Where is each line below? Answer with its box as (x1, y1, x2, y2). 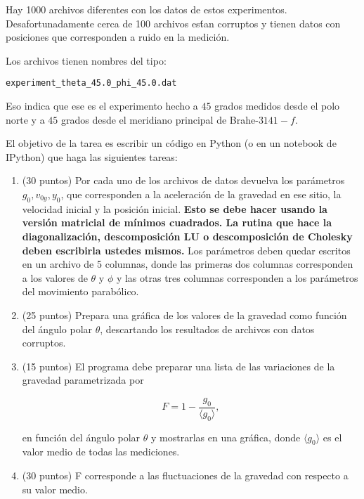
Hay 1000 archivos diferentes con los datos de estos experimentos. (6, 2, 287, 16)
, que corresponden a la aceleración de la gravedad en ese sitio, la (60, 187, 342, 201)
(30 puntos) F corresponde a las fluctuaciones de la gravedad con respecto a (22, 467, 349, 482)
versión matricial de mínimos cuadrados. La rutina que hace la (22, 215, 332, 230)
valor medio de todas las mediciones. (22, 444, 180, 459)
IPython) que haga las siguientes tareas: (6, 149, 178, 164)
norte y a (6, 112, 45, 127)
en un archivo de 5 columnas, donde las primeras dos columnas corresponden (22, 257, 353, 271)
